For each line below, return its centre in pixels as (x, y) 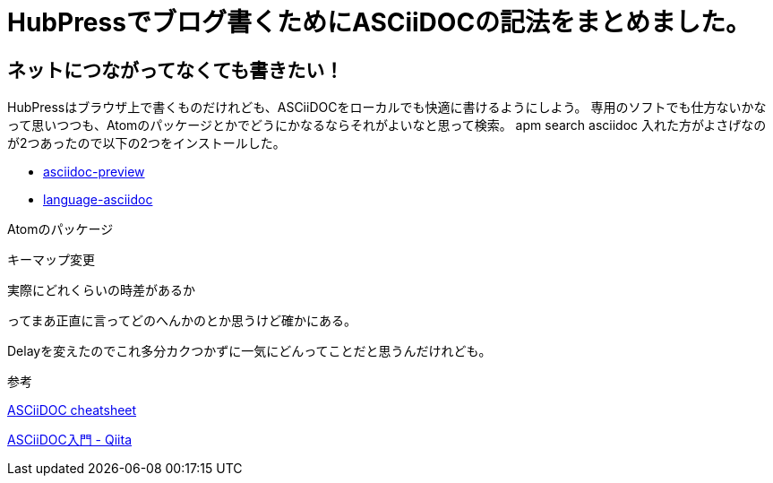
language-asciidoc (98, 200)
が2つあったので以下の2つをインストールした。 (146, 143)
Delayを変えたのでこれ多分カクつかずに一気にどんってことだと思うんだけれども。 (249, 351)
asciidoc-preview (94, 172)
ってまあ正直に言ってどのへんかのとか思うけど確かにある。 (182, 321)
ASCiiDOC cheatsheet (72, 410)
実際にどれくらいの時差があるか (101, 290)
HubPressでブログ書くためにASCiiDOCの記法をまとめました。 (379, 22)
